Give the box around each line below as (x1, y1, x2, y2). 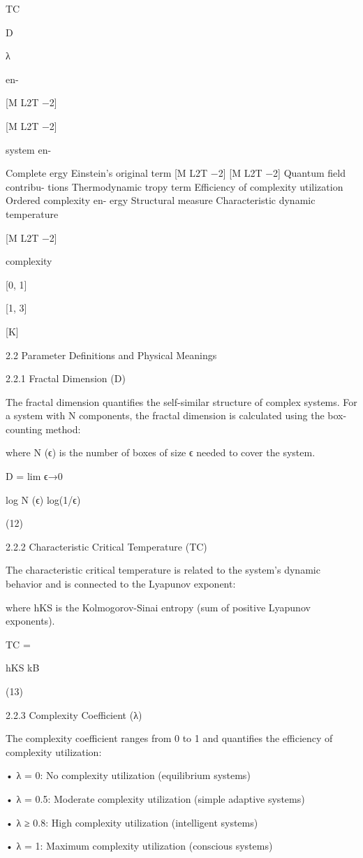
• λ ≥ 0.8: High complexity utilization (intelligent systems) (6, 815, 258, 829)
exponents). (6, 613, 55, 628)
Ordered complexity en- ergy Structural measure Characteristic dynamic (6, 193, 316, 208)
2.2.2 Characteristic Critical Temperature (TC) (6, 539, 207, 553)
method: (45, 421, 81, 436)
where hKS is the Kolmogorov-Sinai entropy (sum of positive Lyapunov (6, 599, 311, 614)
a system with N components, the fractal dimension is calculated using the (6, 408, 325, 423)
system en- (6, 142, 52, 157)
